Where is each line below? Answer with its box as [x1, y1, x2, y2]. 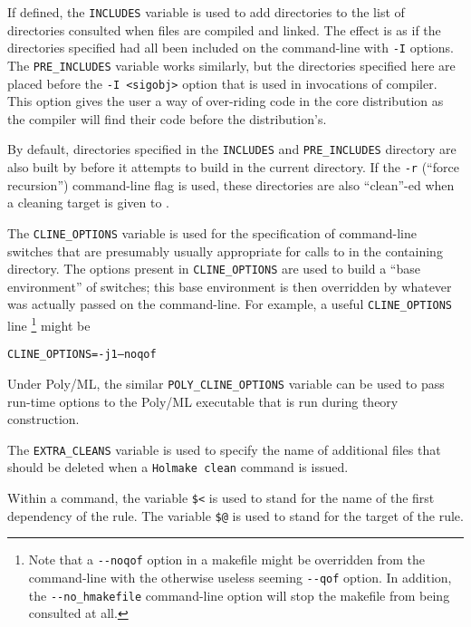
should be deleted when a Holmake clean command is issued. [7, 458, 349, 477]
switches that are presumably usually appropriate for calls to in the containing [7, 241, 443, 260]
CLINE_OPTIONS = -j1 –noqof [7, 348, 157, 362]
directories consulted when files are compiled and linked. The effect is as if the [7, 20, 441, 39]
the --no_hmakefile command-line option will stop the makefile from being [28, 585, 450, 604]
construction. [7, 410, 80, 429]
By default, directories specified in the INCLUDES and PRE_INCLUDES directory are [7, 140, 457, 159]
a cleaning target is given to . [7, 193, 169, 212]
